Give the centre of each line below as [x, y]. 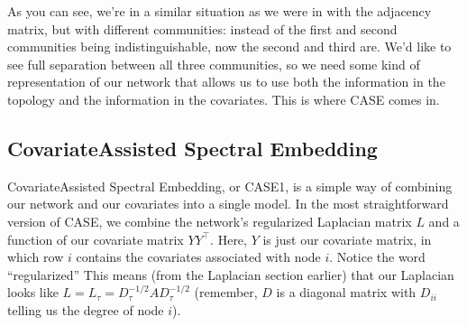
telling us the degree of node [86, 309]
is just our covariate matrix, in [347, 239]
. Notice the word [377, 257]
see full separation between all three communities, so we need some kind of [214, 64]
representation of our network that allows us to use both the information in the [226, 82]
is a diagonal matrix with [346, 292]
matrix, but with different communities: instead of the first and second [202, 28]
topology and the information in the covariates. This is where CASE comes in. [224, 99]
